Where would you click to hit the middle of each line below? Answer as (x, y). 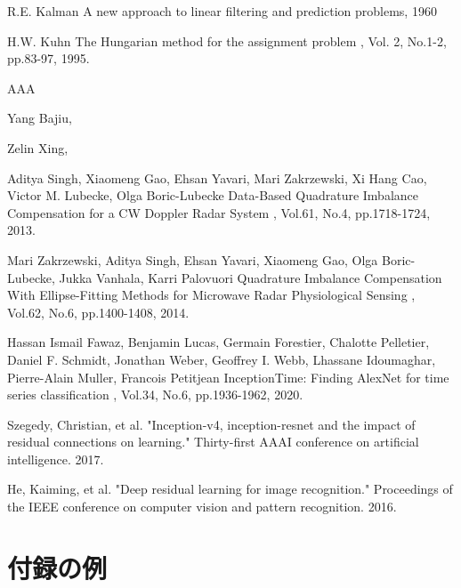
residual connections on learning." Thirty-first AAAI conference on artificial (213, 442)
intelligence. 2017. (56, 459)
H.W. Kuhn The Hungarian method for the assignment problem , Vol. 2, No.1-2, (227, 40)
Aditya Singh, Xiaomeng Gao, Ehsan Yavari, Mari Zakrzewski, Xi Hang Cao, (217, 177)
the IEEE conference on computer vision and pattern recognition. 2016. (202, 507)
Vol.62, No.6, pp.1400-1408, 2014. (98, 312)
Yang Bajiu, (40, 118)
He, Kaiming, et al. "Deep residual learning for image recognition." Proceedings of (230, 489)
